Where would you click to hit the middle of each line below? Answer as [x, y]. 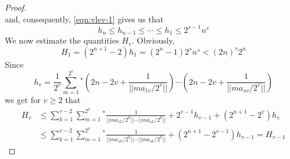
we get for [23, 100]
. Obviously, [153, 40]
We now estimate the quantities [62, 40]
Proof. [16, 7]
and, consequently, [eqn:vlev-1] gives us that [84, 19]
